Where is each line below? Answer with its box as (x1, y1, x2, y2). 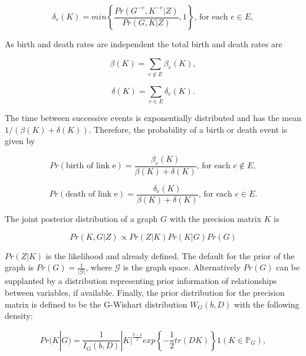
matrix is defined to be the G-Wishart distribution (5, 298, 187, 310)
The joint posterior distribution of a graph (5, 212, 158, 224)
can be (276, 261, 300, 273)
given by (5, 135, 35, 147)
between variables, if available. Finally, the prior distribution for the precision (5, 286, 285, 299)
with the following (234, 298, 300, 310)
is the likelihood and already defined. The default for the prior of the (45, 249, 295, 262)
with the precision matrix (169, 212, 262, 224)
